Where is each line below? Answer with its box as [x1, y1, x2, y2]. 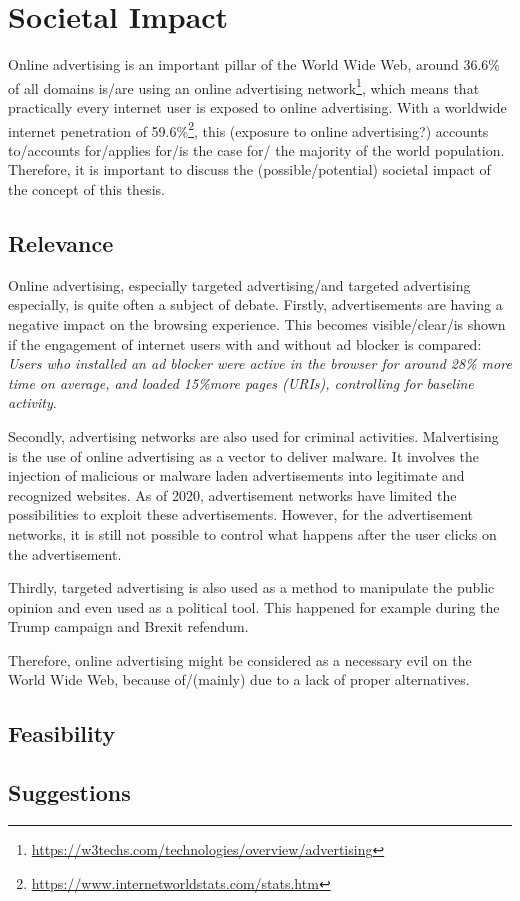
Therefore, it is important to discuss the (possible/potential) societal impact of [8, 159, 491, 180]
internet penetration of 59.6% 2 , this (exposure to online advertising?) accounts [8, 117, 489, 141]
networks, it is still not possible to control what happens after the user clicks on [8, 523, 497, 544]
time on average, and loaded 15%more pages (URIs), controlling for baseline [8, 372, 474, 393]
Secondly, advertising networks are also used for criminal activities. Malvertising [8, 425, 499, 446]
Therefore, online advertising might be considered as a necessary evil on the [8, 649, 472, 670]
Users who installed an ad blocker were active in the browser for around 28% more [8, 353, 512, 374]
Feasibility [8, 718, 116, 749]
